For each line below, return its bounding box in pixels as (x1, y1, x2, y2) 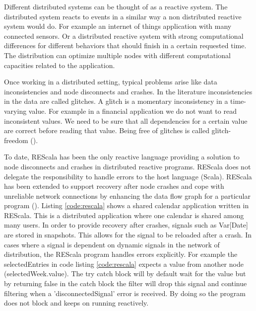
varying (4, 105, 27, 116)
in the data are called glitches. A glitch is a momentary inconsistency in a (4, 96, 228, 106)
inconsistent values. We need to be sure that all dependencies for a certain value (4, 115, 248, 126)
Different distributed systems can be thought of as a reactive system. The (4, 1, 228, 11)
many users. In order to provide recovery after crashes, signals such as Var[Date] (4, 220, 248, 230)
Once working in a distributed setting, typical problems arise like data (4, 77, 217, 87)
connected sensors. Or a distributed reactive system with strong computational (4, 30, 244, 41)
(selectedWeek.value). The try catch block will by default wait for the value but (4, 268, 246, 279)
